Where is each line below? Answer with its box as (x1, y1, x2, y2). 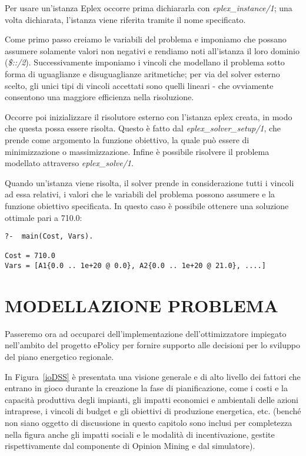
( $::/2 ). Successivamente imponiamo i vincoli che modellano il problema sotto (5, 56, 285, 68)
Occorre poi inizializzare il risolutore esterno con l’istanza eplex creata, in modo (5, 110, 292, 123)
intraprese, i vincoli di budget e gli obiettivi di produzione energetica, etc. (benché (5, 405, 301, 417)
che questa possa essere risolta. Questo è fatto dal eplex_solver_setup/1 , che (5, 122, 281, 134)
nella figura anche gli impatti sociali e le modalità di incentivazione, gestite (5, 428, 275, 440)
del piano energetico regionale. (5, 351, 114, 363)
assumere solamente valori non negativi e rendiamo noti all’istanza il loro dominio (5, 44, 300, 57)
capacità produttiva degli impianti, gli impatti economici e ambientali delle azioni (5, 393, 298, 405)
